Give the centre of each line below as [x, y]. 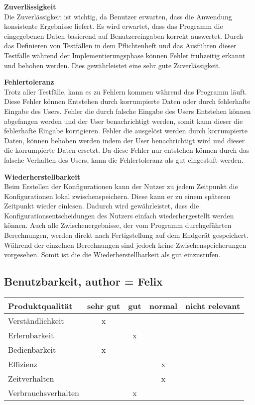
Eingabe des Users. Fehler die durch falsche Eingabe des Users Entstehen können [127, 111]
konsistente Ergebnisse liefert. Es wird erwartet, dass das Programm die [114, 26]
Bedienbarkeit [32, 350]
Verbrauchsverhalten [44, 393]
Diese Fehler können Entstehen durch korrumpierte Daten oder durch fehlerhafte [127, 101]
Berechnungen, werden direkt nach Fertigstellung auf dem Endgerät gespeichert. [126, 235]
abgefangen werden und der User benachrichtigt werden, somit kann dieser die [124, 121]
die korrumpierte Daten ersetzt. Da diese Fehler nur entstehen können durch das [127, 150]
